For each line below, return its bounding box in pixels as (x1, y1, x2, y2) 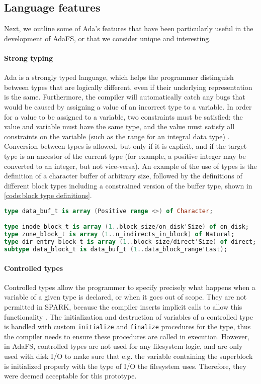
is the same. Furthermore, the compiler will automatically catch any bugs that (4, 91, 245, 102)
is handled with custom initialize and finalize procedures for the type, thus (4, 321, 251, 332)
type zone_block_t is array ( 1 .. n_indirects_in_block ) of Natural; (4, 231, 235, 238)
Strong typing (4, 52, 53, 63)
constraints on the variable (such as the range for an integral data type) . (4, 131, 230, 141)
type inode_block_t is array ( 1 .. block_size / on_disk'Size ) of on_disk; (4, 223, 249, 231)
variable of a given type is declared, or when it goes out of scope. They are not (4, 292, 247, 302)
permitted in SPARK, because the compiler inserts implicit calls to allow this (4, 301, 242, 312)
